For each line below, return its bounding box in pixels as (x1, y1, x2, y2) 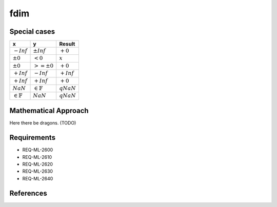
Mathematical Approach (9, 107, 89, 115)
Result (59, 40, 75, 48)
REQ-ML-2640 (22, 175, 53, 181)
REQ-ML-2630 (22, 168, 53, 174)
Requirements (9, 133, 56, 142)
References (9, 189, 47, 197)
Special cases (9, 27, 55, 36)
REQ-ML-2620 (22, 161, 53, 167)
